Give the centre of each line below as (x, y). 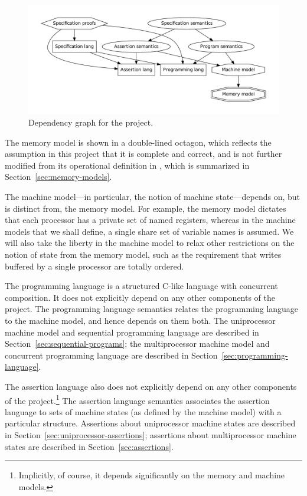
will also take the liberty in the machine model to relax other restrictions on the (150, 243)
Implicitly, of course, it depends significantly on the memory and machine (152, 475)
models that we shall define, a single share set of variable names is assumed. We (149, 231)
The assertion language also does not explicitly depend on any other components (151, 386)
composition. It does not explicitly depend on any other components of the (140, 297)
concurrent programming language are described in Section (111, 355)
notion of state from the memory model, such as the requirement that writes (143, 254)
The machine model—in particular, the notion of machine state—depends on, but (152, 197)
